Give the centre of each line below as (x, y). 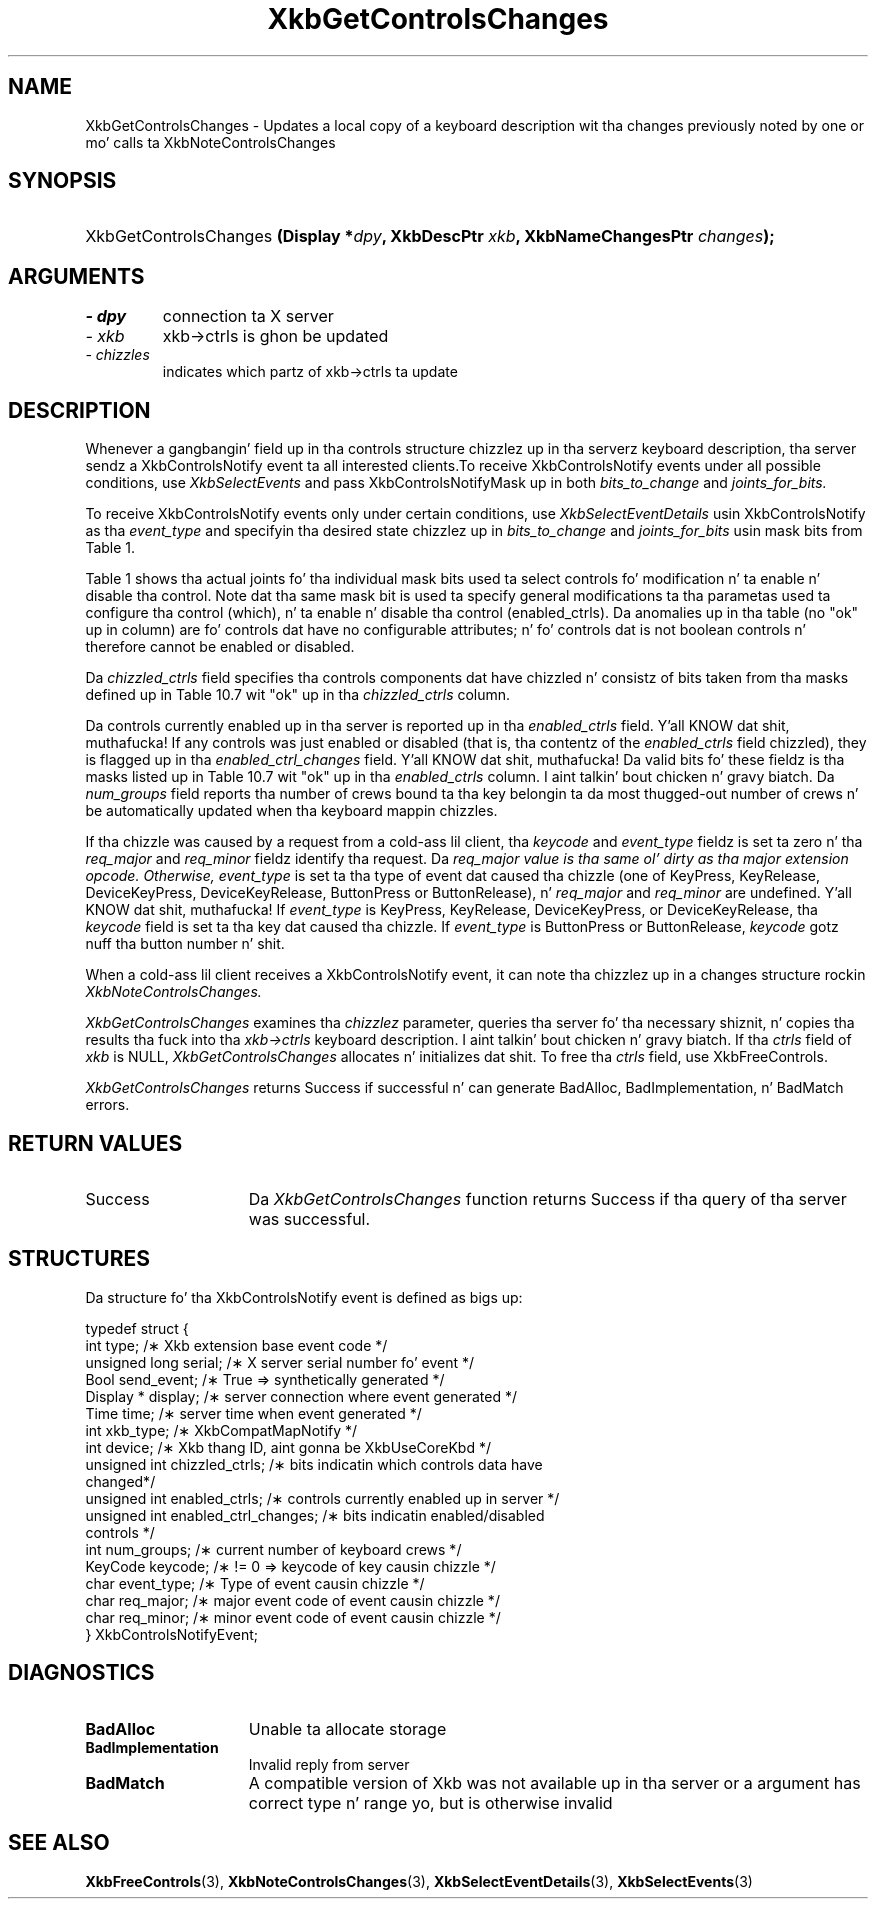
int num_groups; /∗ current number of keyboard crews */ (273, 1549)
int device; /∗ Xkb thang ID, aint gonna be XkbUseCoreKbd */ (288, 1447)
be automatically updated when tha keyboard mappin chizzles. (291, 811)
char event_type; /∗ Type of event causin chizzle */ (255, 1583)
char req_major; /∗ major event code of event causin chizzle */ (292, 1600)
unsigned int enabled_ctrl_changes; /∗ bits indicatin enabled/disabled (315, 1515)
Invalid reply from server (329, 1764)
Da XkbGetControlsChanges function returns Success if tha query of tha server (547, 1198)
